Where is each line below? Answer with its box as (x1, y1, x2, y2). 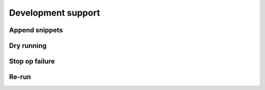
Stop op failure (9, 57, 55, 66)
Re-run (9, 73, 31, 81)
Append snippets (9, 26, 63, 34)
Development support (9, 7, 101, 18)
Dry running (9, 42, 47, 50)
